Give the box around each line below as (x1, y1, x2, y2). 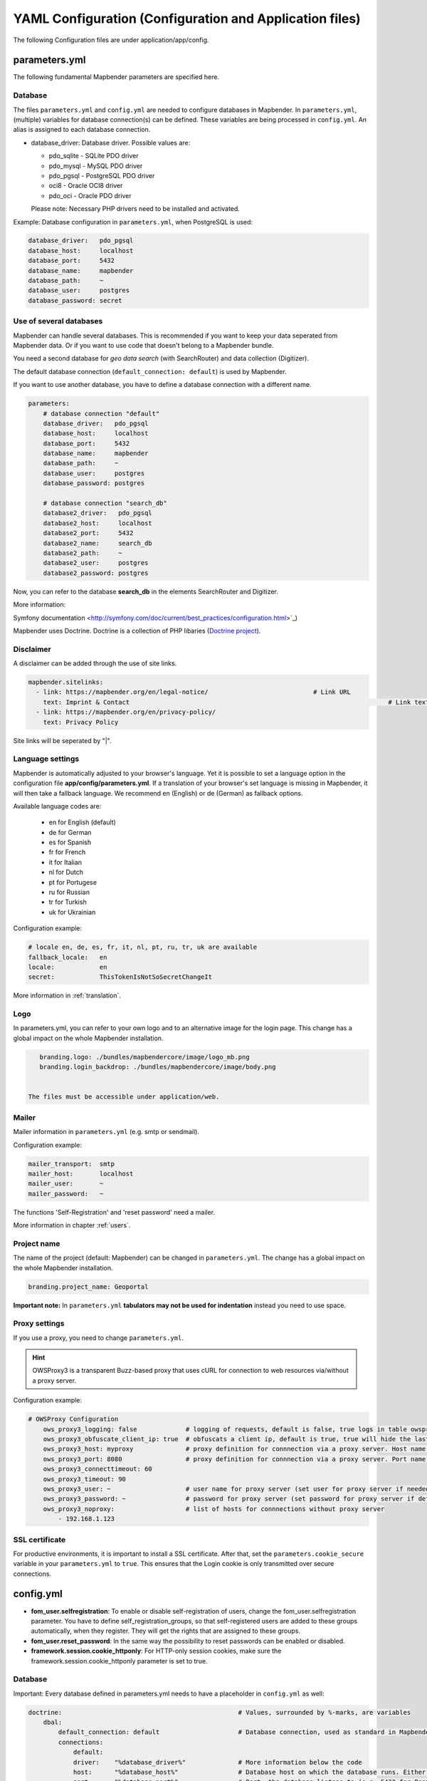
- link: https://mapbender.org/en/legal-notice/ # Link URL (36, 688, 352, 696)
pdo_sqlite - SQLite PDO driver (48, 152, 139, 160)
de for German (48, 828, 92, 836)
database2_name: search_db (43, 539, 152, 547)
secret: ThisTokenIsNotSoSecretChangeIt (28, 973, 213, 981)
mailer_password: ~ (28, 1190, 104, 1198)
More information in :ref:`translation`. (13, 991, 121, 1000)
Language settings (13, 754, 80, 764)
